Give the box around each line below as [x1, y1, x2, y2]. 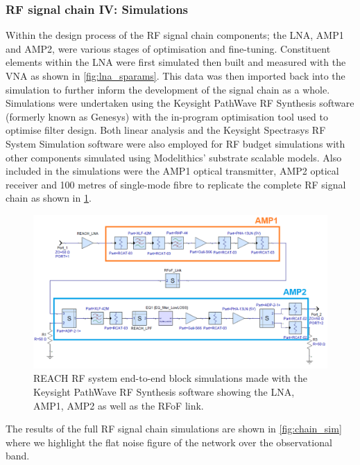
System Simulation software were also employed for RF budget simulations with [6, 136, 345, 150]
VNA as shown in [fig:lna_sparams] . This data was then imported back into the [6, 69, 345, 82]
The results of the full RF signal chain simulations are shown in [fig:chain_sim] [6, 421, 342, 436]
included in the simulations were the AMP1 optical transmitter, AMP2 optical [6, 164, 339, 178]
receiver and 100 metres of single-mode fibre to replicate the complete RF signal [6, 177, 346, 191]
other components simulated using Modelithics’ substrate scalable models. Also [6, 150, 342, 164]
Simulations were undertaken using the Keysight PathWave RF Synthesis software [6, 96, 354, 110]
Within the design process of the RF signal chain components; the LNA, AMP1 [6, 28, 344, 42]
